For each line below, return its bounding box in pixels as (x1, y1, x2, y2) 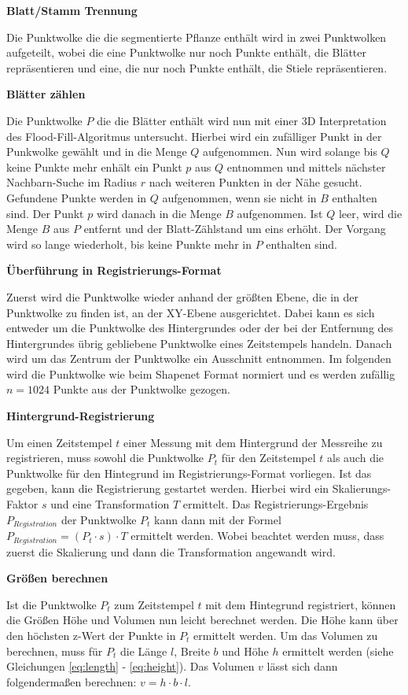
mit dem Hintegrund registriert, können (205, 596, 396, 612)
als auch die (327, 449, 384, 466)
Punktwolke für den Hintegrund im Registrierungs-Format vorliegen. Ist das (6, 464, 372, 481)
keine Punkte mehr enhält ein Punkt (6, 158, 182, 175)
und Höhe (222, 642, 269, 659)
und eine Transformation (50, 496, 170, 512)
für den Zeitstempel (221, 449, 316, 466)
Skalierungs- (332, 480, 391, 497)
